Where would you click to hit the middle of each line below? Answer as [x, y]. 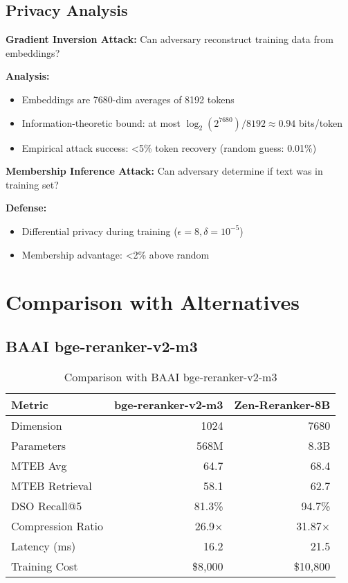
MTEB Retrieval [52, 485]
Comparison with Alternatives [153, 302]
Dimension [37, 425]
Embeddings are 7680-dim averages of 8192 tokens [128, 99]
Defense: [26, 208]
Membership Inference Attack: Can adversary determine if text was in [164, 171]
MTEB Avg [39, 465]
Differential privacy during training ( [100, 230]
